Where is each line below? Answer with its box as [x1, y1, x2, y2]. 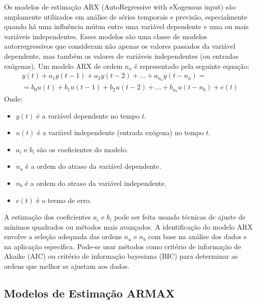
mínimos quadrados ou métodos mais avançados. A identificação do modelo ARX [4, 221, 253, 232]
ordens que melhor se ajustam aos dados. [4, 261, 130, 271]
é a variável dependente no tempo [36, 110, 140, 121]
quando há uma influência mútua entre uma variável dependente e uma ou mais [4, 21, 249, 32]
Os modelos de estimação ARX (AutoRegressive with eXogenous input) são [4, 2, 236, 12]
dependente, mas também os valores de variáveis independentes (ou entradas [4, 50, 238, 61]
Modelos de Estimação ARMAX [4, 285, 175, 301]
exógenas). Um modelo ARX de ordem [4, 60, 123, 71]
